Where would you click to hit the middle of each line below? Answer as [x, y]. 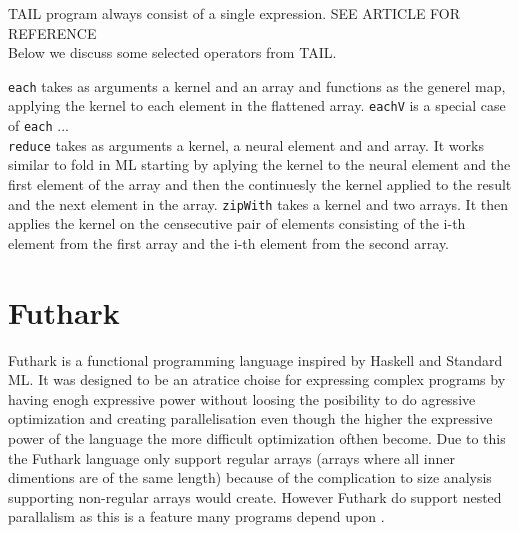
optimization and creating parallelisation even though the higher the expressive [250, 418]
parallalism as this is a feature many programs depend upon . [196, 516]
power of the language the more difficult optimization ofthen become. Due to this [257, 437]
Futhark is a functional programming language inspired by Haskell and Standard [255, 359]
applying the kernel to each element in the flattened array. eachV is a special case [257, 105]
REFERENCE [52, 32]
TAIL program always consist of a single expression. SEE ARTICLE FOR [234, 13]
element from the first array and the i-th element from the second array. [229, 242]
